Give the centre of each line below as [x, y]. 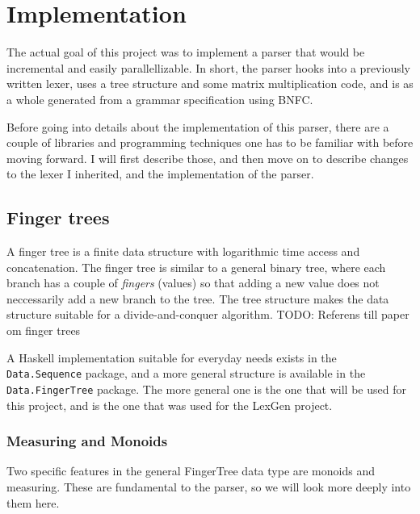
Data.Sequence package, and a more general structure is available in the [186, 373]
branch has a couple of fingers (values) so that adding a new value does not [193, 283]
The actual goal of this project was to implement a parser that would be [186, 52]
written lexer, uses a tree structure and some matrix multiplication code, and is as [210, 84]
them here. [33, 502]
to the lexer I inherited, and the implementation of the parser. [160, 174]
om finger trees [44, 330]
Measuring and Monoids [87, 441]
